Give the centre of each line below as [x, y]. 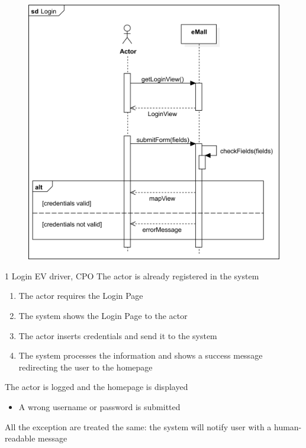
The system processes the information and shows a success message [141, 355]
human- [288, 426]
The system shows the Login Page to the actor [103, 316]
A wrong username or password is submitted [99, 407]
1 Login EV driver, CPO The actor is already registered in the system [132, 275]
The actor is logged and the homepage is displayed [96, 387]
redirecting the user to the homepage [86, 367]
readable [20, 438]
